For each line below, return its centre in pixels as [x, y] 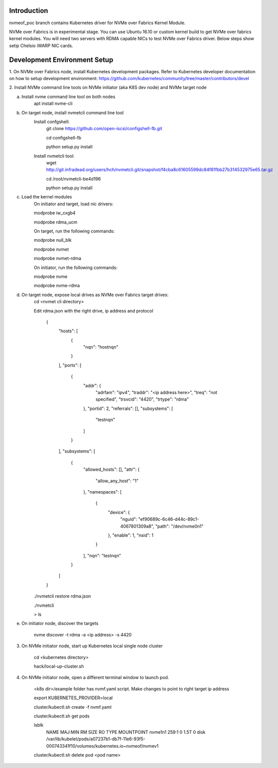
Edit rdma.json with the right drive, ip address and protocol [94, 311]
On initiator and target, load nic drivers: [74, 204]
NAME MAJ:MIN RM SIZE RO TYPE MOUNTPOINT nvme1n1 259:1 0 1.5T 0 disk [126, 732]
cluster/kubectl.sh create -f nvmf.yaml [73, 707]
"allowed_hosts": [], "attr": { [111, 469]
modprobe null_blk [53, 240]
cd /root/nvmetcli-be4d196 [74, 179]
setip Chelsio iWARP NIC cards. [41, 45]
